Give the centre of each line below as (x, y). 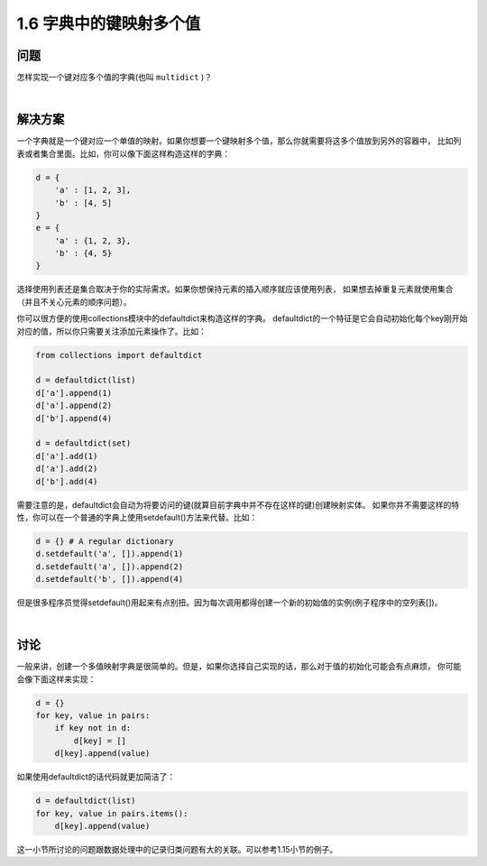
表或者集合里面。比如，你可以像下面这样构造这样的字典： (123, 153)
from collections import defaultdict (119, 355)
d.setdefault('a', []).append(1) (110, 554)
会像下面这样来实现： (56, 679)
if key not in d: (93, 728)
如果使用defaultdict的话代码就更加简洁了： (96, 777)
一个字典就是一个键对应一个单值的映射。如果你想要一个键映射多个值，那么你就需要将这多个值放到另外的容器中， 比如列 (239, 141)
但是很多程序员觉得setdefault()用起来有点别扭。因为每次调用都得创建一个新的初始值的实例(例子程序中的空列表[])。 (230, 603)
